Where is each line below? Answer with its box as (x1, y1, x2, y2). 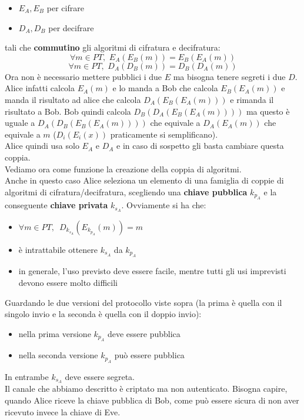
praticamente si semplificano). (110, 128, 218, 140)
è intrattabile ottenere (18, 243, 98, 255)
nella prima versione (18, 327, 91, 339)
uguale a (5, 116, 35, 129)
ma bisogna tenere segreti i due (173, 70, 286, 82)
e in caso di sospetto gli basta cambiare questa (116, 139, 284, 152)
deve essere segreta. (65, 370, 135, 382)
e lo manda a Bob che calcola (112, 82, 218, 94)
